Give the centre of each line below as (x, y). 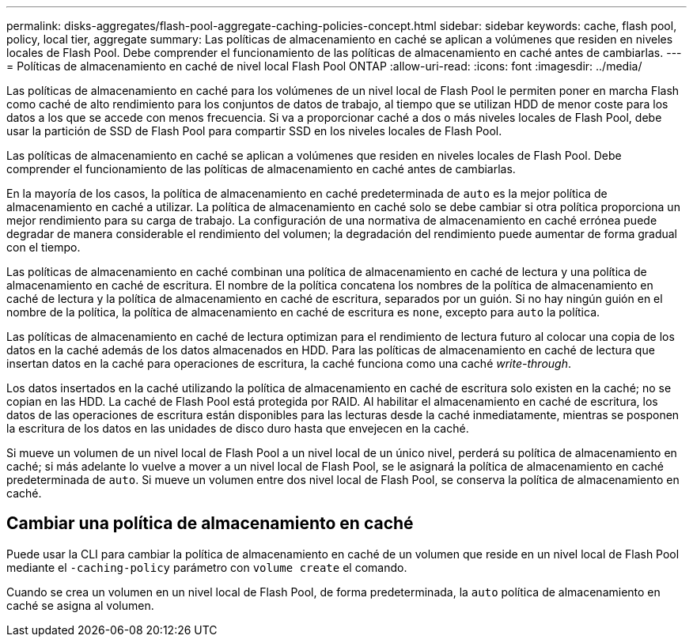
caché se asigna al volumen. (80, 605)
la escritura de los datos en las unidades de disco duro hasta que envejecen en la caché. (238, 428)
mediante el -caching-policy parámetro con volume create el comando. (207, 567)
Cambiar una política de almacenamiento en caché (210, 524)
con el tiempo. (44, 247)
